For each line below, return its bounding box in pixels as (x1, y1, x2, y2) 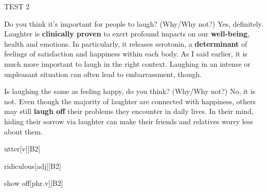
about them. (4, 126, 43, 137)
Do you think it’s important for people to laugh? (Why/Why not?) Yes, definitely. (4, 18, 263, 29)
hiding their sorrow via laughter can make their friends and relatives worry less (4, 116, 253, 126)
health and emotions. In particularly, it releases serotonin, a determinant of (4, 38, 247, 49)
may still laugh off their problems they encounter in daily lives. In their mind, (4, 106, 254, 117)
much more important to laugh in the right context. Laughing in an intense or (4, 58, 251, 69)
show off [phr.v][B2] (4, 178, 63, 188)
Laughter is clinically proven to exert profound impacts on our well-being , (4, 28, 250, 39)
